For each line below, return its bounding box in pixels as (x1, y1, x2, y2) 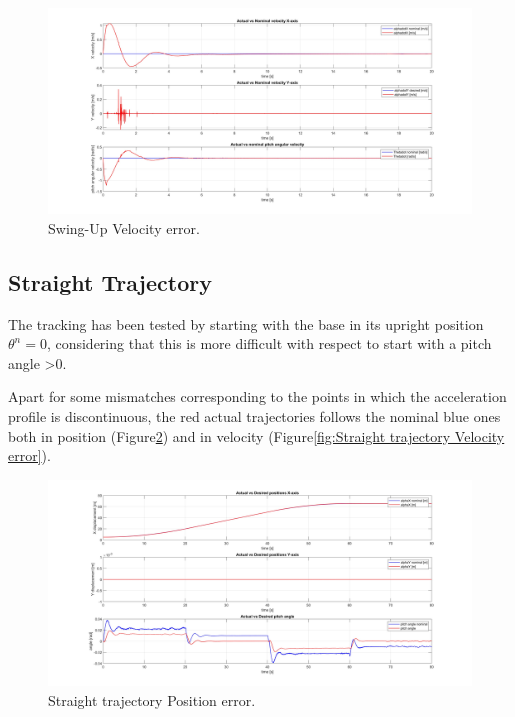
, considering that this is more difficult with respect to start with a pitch (46, 333, 492, 354)
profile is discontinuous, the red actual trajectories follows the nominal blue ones (8, 405, 501, 426)
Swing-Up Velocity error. (48, 217, 200, 238)
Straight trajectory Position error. (48, 689, 256, 710)
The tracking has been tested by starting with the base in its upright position (8, 313, 484, 334)
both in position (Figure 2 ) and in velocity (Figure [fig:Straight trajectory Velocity (8, 425, 505, 446)
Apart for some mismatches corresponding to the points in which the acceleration (8, 386, 507, 407)
